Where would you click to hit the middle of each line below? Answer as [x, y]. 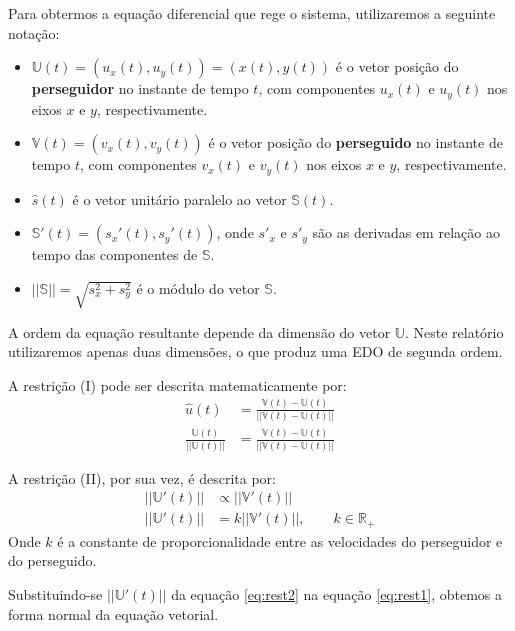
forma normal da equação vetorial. [113, 613]
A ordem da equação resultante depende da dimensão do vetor [199, 331]
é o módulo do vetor [198, 287]
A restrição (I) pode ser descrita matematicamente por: [177, 384]
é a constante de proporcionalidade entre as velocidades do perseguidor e [280, 540]
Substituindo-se [55, 594]
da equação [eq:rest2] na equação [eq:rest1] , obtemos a [337, 594]
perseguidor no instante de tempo [140, 88]
